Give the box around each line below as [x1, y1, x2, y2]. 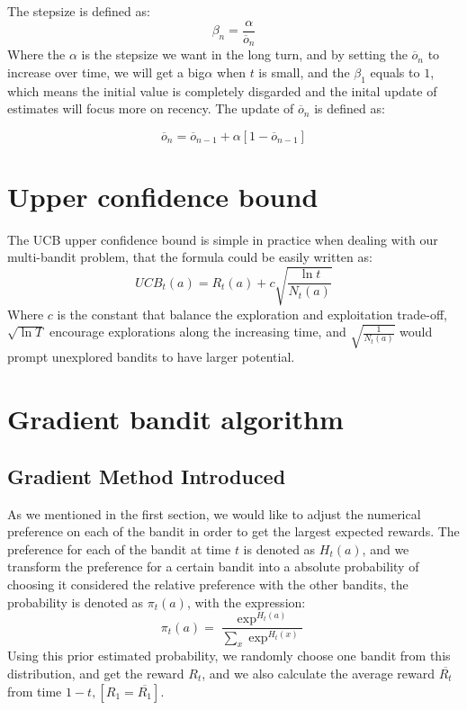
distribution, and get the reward [7, 663, 184, 682]
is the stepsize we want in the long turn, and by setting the [81, 45, 408, 64]
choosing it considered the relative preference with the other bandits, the [7, 574, 409, 593]
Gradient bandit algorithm [7, 400, 344, 437]
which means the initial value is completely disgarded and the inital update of [7, 81, 437, 100]
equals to [370, 62, 420, 81]
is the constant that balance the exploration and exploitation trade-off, [57, 304, 447, 323]
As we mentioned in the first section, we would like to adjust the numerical [7, 504, 421, 523]
